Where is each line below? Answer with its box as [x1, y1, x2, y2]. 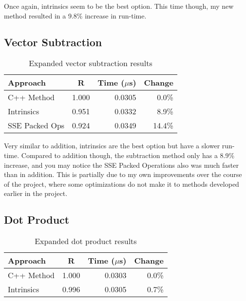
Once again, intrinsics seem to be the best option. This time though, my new [4, 1, 234, 11]
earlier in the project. [4, 188, 68, 198]
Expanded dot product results [35, 235, 137, 247]
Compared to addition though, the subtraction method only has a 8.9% [21, 150, 235, 160]
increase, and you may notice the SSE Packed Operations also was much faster [4, 159, 239, 170]
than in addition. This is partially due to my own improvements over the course [4, 169, 242, 179]
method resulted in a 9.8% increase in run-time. [4, 10, 147, 20]
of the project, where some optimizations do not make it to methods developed [4, 178, 239, 189]
